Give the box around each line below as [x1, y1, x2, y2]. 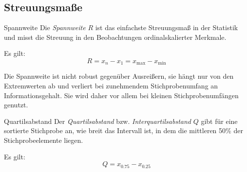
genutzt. [4, 100, 28, 110]
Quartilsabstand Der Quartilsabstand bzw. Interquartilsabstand [4, 116, 191, 126]
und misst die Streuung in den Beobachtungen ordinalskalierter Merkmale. [4, 32, 227, 42]
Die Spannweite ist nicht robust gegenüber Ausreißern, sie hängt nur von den [4, 71, 234, 81]
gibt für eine [201, 116, 238, 126]
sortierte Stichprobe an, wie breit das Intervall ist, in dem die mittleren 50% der [4, 125, 243, 136]
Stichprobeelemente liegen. [4, 135, 83, 145]
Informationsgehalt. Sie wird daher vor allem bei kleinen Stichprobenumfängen [4, 90, 239, 100]
